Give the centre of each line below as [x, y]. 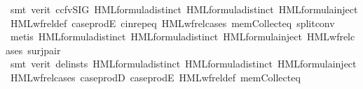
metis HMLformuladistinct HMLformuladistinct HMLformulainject [156, 37]
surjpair [44, 50]
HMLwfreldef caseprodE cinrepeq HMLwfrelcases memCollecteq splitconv [172, 23]
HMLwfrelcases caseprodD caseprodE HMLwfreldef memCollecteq [155, 77]
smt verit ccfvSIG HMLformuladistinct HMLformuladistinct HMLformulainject [184, 9]
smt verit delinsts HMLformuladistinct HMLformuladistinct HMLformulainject [183, 64]
